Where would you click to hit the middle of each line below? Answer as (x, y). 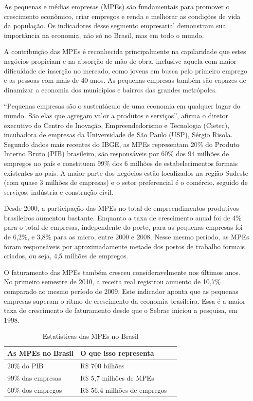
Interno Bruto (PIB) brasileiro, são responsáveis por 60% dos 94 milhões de (117, 154)
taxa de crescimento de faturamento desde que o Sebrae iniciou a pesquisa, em (121, 310)
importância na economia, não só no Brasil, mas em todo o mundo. (104, 35)
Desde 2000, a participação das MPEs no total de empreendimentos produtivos (122, 208)
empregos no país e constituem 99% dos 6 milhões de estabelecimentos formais (121, 163)
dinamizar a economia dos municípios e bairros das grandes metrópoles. (110, 89)
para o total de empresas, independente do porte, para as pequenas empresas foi (123, 227)
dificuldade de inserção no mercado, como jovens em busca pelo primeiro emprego (126, 70)
